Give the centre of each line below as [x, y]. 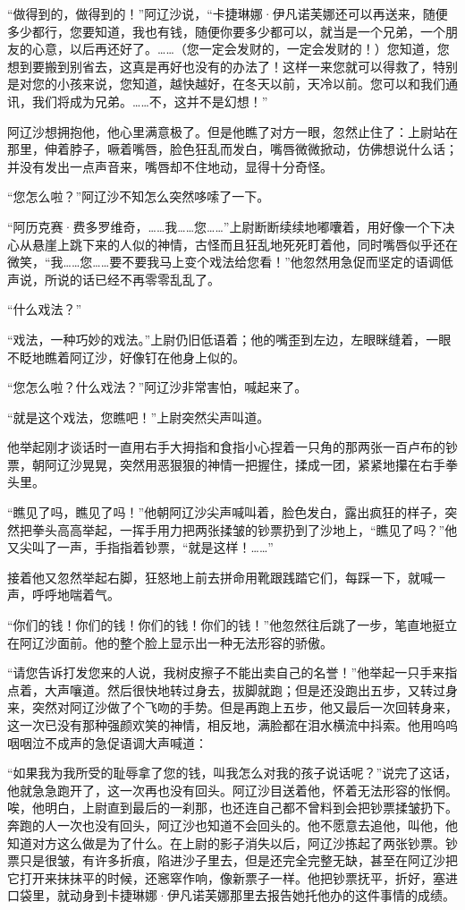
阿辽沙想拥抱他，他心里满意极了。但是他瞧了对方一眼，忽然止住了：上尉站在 [232, 131]
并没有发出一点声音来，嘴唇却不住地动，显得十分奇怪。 [170, 166]
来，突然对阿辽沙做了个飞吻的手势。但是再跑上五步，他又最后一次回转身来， [232, 707]
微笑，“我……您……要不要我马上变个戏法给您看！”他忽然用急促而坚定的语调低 [230, 262]
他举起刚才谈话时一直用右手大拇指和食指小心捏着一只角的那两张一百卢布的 [226, 447]
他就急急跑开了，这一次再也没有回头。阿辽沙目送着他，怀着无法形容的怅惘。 [232, 790]
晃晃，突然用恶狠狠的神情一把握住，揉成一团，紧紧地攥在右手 [263, 464]
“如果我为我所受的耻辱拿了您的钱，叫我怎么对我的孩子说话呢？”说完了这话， [232, 773]
